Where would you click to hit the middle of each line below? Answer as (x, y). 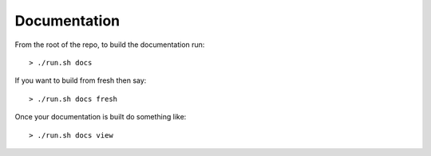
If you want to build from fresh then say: (81, 80)
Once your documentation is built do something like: (101, 117)
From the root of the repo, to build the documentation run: (110, 45)
